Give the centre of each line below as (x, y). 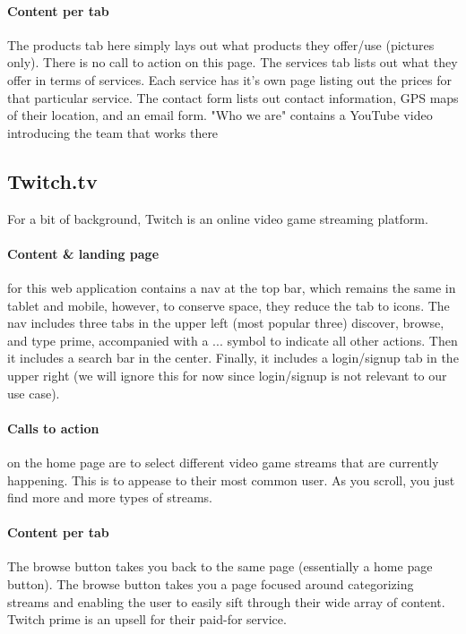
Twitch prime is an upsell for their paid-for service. (147, 619)
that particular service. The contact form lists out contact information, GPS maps (233, 97)
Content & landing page (83, 253)
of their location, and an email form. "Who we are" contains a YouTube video (220, 115)
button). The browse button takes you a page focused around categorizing (211, 584)
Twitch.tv (52, 180)
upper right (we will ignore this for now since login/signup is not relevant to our (227, 375)
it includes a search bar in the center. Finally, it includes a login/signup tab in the (233, 358)
